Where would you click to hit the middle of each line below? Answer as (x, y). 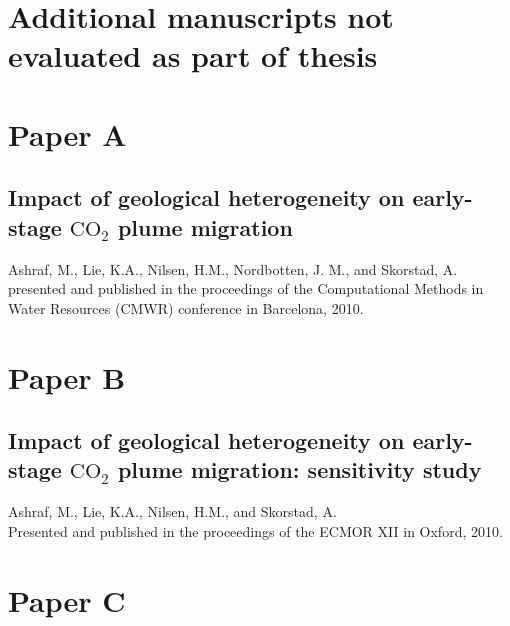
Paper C (67, 599)
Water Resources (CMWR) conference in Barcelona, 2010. (186, 307)
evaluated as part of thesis (193, 55)
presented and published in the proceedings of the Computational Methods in (246, 288)
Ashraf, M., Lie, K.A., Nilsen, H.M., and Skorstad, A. (172, 511)
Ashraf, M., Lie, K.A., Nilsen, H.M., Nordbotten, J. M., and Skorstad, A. (233, 268)
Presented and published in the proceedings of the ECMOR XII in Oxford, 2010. (255, 530)
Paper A (67, 133)
